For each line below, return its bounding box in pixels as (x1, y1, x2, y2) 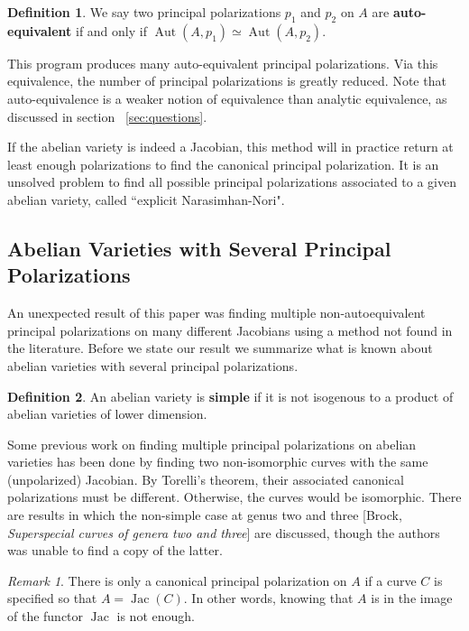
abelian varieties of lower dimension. (7, 404, 207, 423)
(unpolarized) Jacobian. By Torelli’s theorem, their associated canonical (7, 469, 404, 488)
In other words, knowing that (191, 589, 354, 608)
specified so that (7, 589, 97, 608)
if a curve (364, 571, 417, 589)
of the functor (7, 607, 84, 626)
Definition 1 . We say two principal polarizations (7, 3, 281, 21)
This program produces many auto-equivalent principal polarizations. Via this (7, 53, 438, 72)
